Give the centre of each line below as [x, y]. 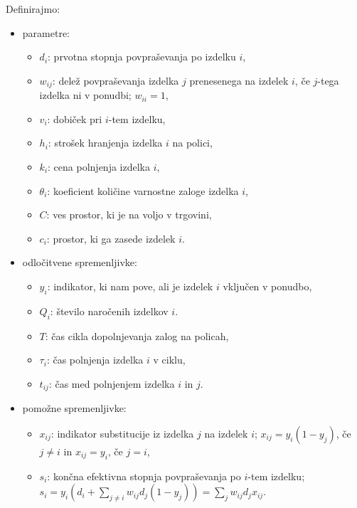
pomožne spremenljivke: [74, 408]
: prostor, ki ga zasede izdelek [111, 238]
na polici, [192, 143]
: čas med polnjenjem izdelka [112, 383]
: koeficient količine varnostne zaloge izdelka [143, 190]
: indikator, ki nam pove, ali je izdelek [130, 286]
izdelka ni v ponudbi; [85, 95]
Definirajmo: [33, 9]
